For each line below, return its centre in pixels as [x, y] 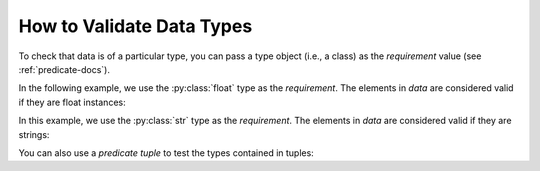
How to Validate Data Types [135, 26]
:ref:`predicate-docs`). [64, 69]
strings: [34, 134]
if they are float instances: [72, 102]
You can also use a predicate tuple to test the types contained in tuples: [166, 152]
